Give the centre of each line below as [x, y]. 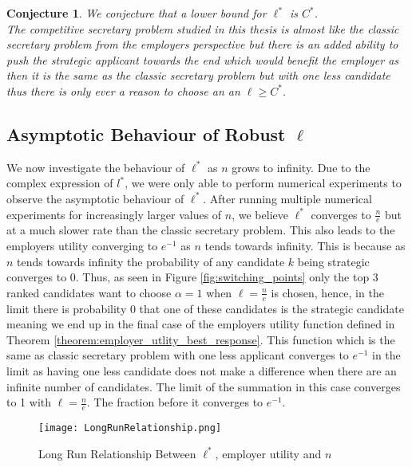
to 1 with [29, 402]
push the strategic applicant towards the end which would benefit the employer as [203, 59]
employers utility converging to [82, 245]
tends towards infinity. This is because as [305, 245]
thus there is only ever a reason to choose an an [123, 90]
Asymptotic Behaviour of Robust [146, 133]
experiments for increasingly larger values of [114, 214]
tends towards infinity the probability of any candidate [151, 261]
